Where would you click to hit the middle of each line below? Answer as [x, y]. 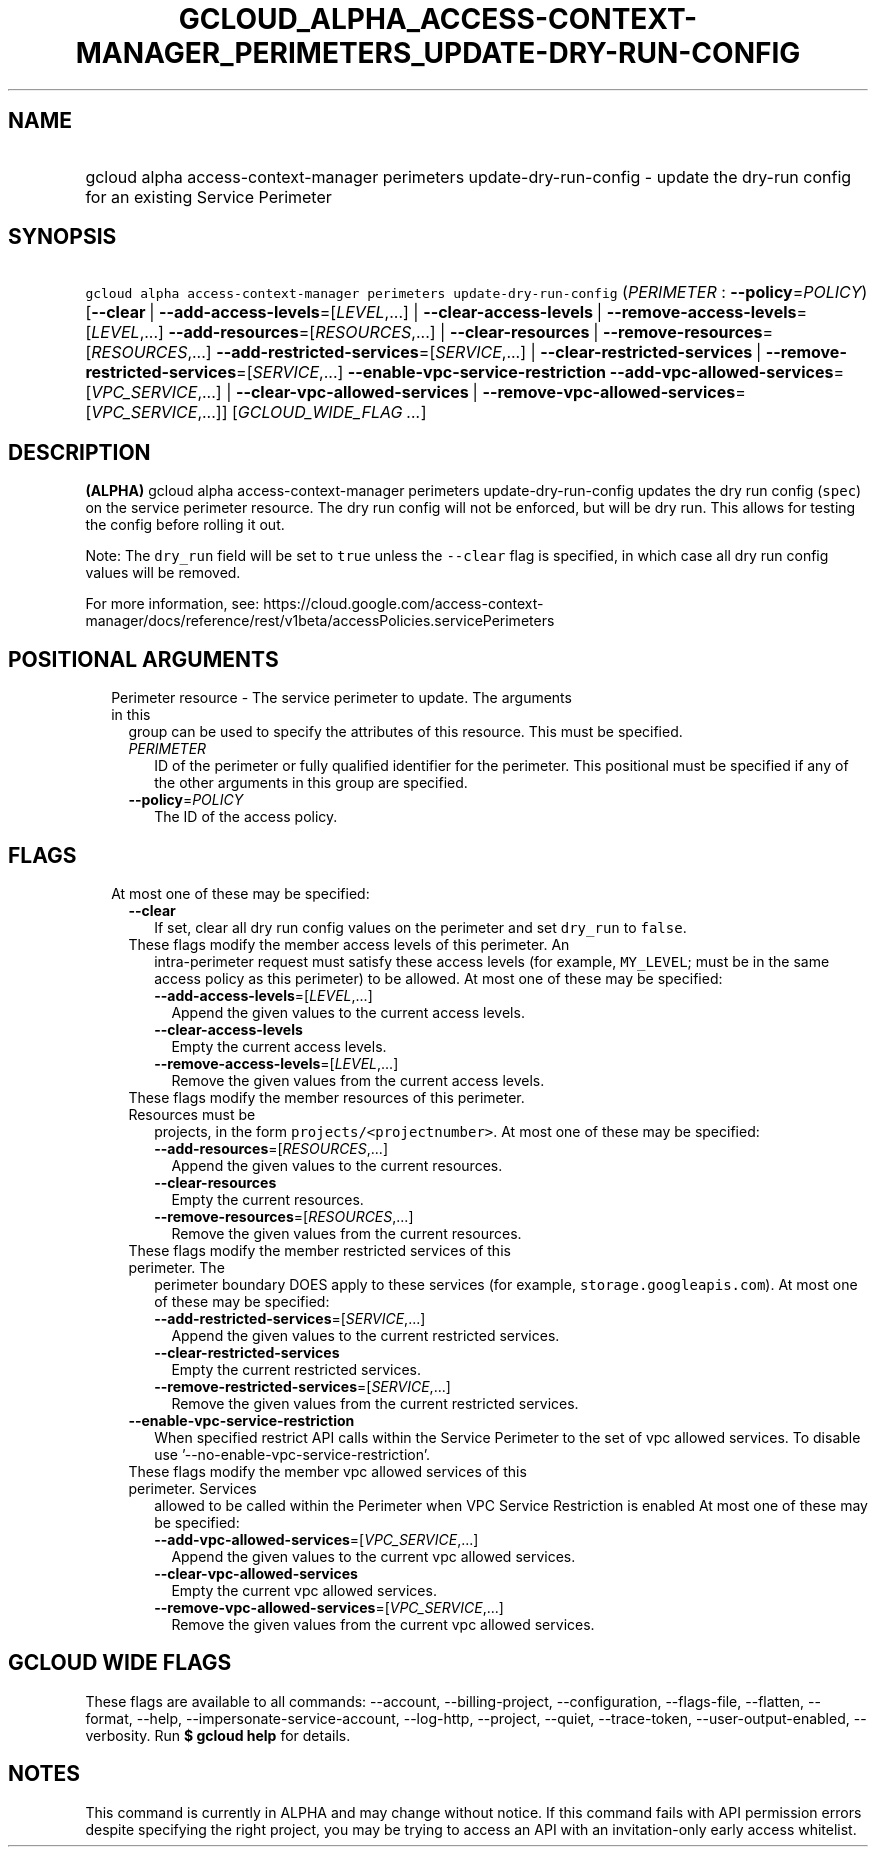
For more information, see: [172, 604]
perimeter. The [176, 1267]
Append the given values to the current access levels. [348, 1012]
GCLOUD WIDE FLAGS [120, 1663]
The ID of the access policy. [246, 817]
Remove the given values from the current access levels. [358, 1080]
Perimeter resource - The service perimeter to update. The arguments [341, 698]
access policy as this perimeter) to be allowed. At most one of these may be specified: [438, 978]
